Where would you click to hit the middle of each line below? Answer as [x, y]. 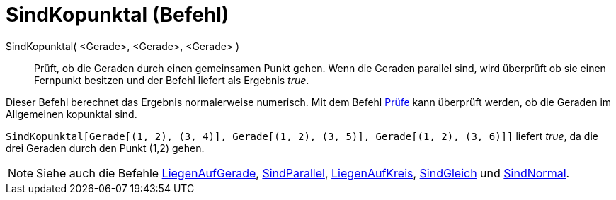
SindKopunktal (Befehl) [118, 15]
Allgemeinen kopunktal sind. [72, 114]
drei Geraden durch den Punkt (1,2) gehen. [105, 148]
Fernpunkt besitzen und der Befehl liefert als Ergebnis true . [172, 80]
